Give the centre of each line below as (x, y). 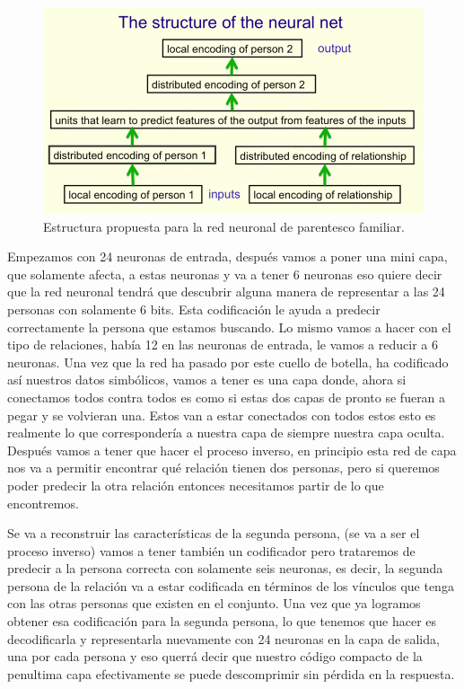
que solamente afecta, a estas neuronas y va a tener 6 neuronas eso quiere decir (225, 274)
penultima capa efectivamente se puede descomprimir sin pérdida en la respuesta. (231, 673)
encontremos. (43, 503)
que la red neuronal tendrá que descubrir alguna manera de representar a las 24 (226, 291)
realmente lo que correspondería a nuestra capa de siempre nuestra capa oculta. (226, 433)
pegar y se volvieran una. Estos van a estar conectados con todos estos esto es (222, 415)
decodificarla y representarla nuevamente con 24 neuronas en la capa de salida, (223, 638)
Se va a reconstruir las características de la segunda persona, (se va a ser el (214, 533)
